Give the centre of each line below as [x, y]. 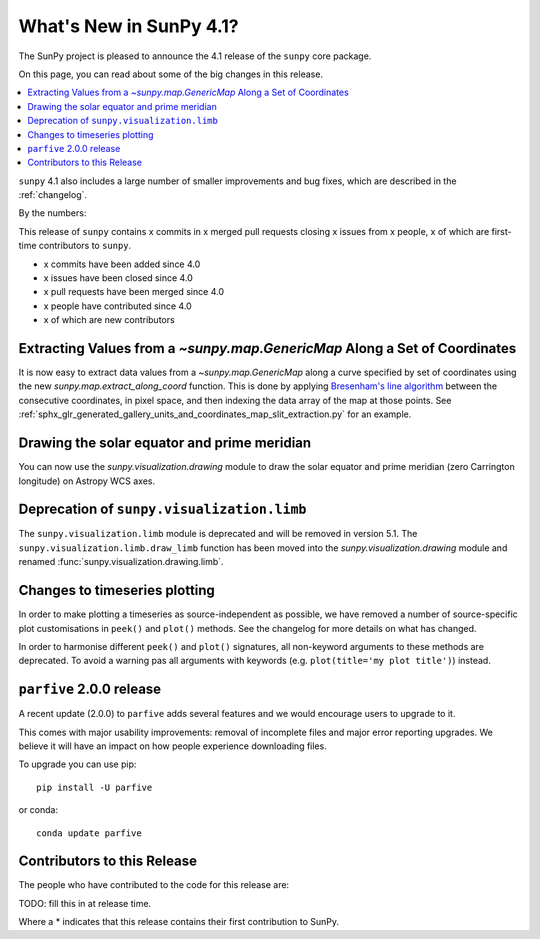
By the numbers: [52, 213]
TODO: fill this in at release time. [85, 903]
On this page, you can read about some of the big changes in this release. [171, 74]
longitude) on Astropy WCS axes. [86, 481]
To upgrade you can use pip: [77, 764]
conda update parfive [89, 833]
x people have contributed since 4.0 [117, 306]
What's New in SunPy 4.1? [128, 26]
